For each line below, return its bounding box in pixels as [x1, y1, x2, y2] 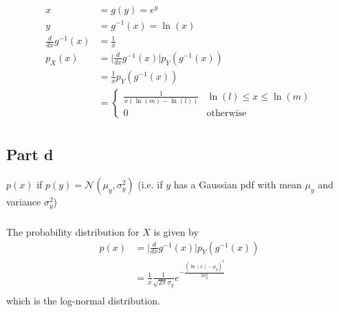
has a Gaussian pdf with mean [173, 177, 302, 192]
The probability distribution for [6, 225, 140, 239]
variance [6, 194, 41, 209]
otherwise [206, 108, 247, 118]
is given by [153, 225, 199, 239]
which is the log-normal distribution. [6, 293, 160, 307]
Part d [6, 144, 54, 165]
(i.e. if [138, 177, 163, 192]
